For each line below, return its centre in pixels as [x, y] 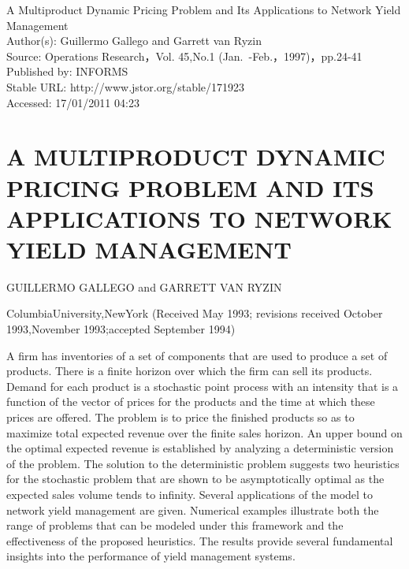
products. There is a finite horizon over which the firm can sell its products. [190, 371]
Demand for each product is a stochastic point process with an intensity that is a [203, 386]
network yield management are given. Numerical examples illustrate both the [193, 509]
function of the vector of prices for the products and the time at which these [191, 402]
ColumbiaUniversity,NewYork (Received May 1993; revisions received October [195, 313]
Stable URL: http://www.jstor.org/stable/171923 [126, 86]
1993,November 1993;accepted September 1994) [121, 329]
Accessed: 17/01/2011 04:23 [73, 102]
